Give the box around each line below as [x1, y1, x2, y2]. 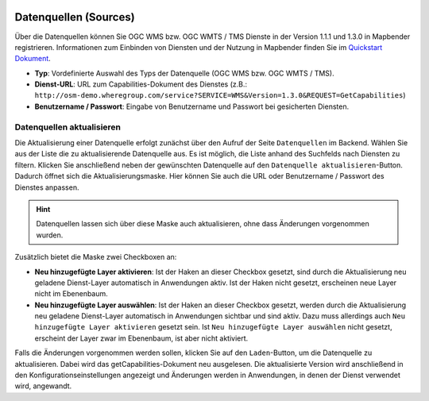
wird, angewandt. [14, 381, 72, 391]
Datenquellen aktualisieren [14, 121, 122, 133]
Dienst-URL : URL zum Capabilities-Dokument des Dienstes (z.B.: [34, 79, 248, 89]
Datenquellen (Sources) [14, 10, 135, 24]
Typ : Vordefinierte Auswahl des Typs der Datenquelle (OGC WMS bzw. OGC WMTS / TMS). [34, 68, 334, 78]
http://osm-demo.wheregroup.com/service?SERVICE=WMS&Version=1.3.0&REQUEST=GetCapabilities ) [34, 91, 406, 100]
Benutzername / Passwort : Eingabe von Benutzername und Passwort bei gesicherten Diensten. [34, 102, 350, 111]
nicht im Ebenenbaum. [34, 289, 109, 299]
